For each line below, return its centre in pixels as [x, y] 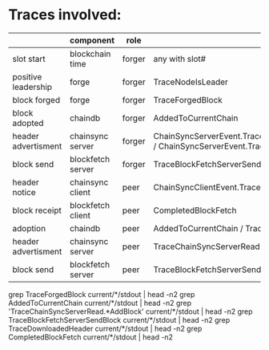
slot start [29, 59]
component [92, 40]
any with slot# [180, 59]
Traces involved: [65, 15]
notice [24, 192]
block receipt [37, 210]
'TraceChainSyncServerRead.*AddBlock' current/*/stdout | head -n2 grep [131, 311]
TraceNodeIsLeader [191, 82]
